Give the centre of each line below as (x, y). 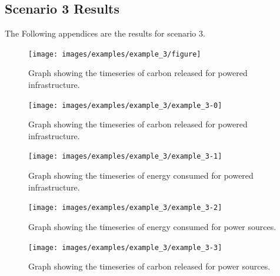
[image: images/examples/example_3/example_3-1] (125, 157)
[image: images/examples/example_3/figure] (115, 54)
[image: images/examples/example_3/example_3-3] (125, 247)
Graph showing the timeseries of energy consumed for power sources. (152, 226)
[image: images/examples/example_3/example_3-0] (125, 105)
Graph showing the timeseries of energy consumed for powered (141, 175)
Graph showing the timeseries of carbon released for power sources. (149, 266)
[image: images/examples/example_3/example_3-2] (125, 208)
